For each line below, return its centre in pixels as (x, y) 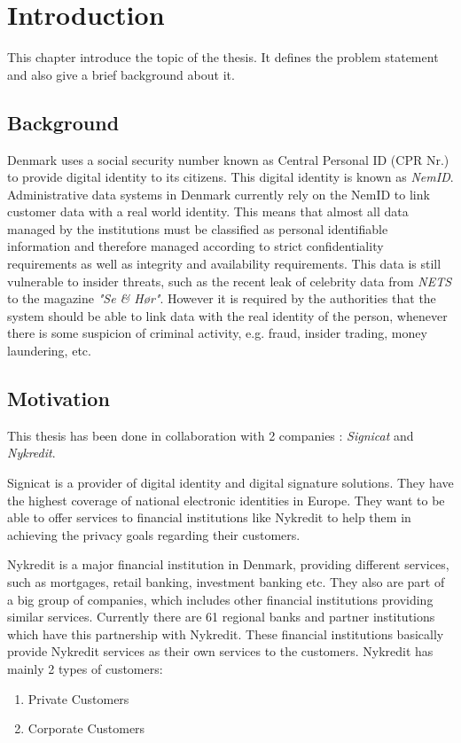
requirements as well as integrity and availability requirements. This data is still (224, 264)
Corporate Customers (86, 728)
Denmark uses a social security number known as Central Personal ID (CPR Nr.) (228, 159)
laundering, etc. (49, 351)
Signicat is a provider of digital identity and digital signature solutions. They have (230, 483)
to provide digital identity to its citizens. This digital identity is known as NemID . (230, 177)
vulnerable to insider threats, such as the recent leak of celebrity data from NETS (230, 281)
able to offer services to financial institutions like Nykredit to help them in (209, 517)
